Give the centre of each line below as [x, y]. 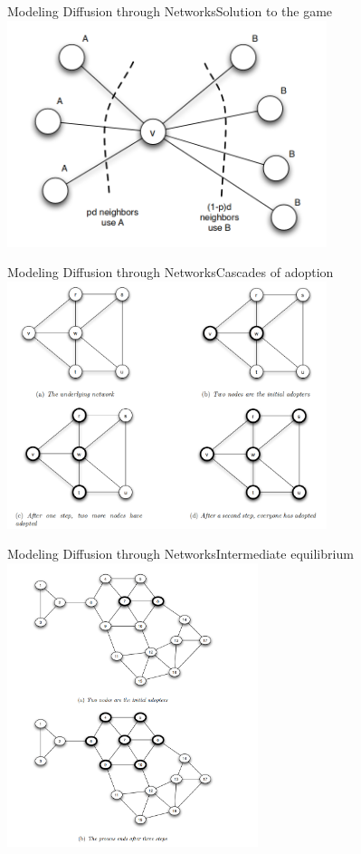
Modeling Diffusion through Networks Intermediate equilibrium [180, 554]
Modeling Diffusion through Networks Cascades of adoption [171, 272]
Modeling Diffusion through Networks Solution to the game [170, 11]
